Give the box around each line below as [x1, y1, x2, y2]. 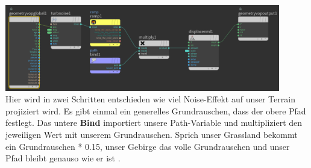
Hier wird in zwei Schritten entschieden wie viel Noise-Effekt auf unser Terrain [5, 93, 295, 105]
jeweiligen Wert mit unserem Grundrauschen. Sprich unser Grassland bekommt [5, 128, 298, 140]
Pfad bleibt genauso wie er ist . [5, 152, 121, 164]
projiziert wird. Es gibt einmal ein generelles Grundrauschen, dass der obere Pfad [5, 104, 306, 117]
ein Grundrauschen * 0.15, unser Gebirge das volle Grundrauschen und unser [5, 140, 290, 152]
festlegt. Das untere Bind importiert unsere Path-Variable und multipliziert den [5, 116, 303, 129]
